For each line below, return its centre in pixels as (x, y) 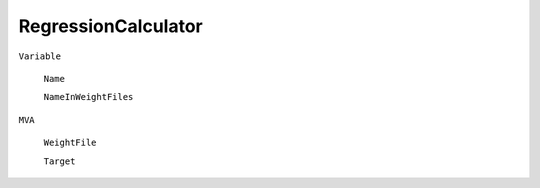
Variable (40, 56)
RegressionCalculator (111, 26)
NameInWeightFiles (88, 97)
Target (59, 161)
